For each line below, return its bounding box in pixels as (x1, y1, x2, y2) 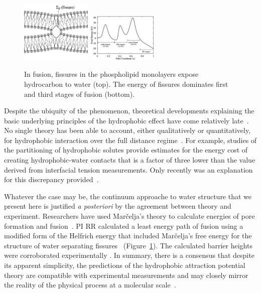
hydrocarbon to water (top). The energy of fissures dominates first (24, 78, 228, 89)
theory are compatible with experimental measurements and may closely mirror (4, 269, 248, 280)
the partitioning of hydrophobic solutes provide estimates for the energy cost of (4, 144, 248, 155)
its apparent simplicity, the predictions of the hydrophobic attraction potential (4, 260, 245, 270)
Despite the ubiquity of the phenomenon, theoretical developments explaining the (4, 105, 254, 116)
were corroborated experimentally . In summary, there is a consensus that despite (4, 250, 254, 260)
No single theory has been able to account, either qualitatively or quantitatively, (4, 125, 251, 135)
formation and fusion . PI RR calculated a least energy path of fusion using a (4, 220, 243, 231)
